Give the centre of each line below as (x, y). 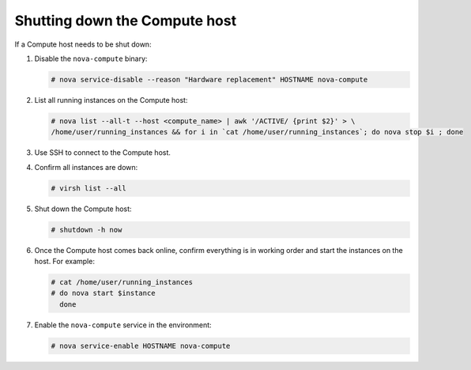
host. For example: (64, 261)
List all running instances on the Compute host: (111, 100)
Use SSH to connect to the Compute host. (103, 153)
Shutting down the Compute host (126, 21)
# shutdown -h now (87, 230)
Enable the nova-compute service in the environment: (123, 325)
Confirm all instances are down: (86, 167)
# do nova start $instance (103, 293)
